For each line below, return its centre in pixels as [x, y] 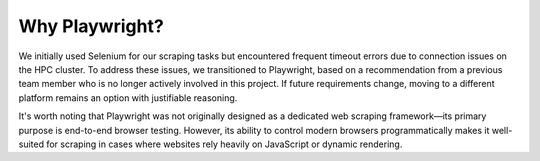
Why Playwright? [91, 26]
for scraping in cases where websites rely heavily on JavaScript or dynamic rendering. [224, 144]
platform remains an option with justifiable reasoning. [128, 97]
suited [31, 144]
